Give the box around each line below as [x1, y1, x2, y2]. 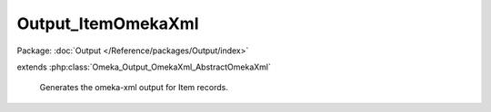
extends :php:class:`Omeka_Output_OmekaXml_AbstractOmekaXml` [16, 61, 272, 72]
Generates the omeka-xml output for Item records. [39, 82, 229, 93]
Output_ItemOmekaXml [16, 14, 199, 33]
